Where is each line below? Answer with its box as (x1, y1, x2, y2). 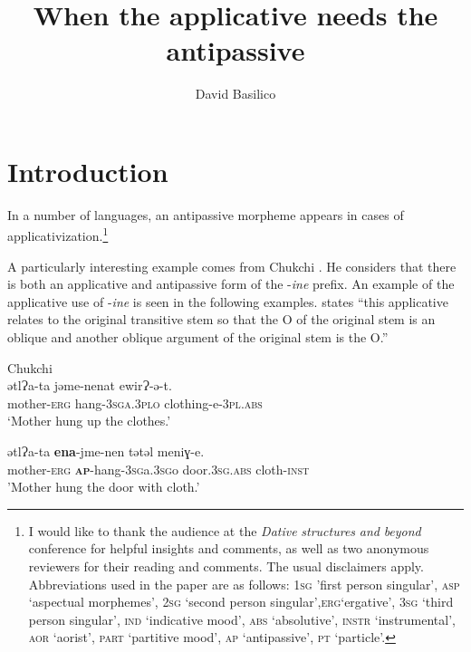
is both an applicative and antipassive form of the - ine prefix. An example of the (7, 274, 455, 293)
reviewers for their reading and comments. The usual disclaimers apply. (28, 557, 424, 575)
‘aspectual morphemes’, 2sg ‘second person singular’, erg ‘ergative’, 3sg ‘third (28, 592, 454, 611)
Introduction (7, 152, 168, 189)
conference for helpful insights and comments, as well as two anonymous (28, 539, 429, 558)
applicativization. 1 (7, 224, 109, 245)
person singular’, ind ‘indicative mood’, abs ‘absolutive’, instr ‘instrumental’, (28, 609, 456, 628)
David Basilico (195, 84, 276, 103)
